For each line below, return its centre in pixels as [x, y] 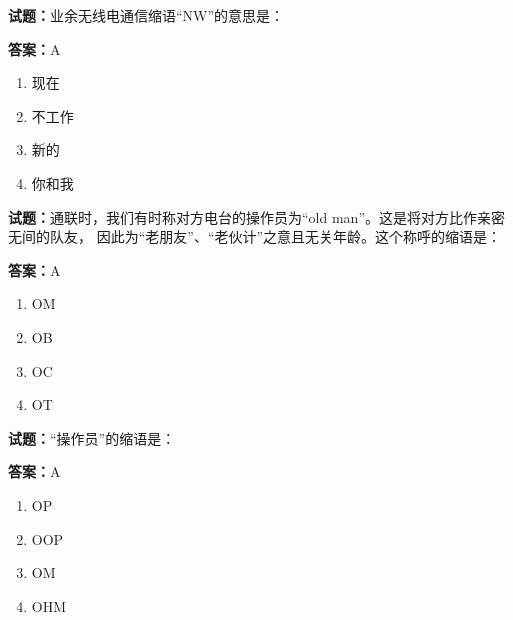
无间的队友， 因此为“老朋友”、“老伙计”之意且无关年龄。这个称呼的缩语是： [255, 236]
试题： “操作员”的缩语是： [92, 437]
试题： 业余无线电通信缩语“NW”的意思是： [146, 15]
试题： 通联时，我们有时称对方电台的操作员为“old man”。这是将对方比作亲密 [256, 216]
